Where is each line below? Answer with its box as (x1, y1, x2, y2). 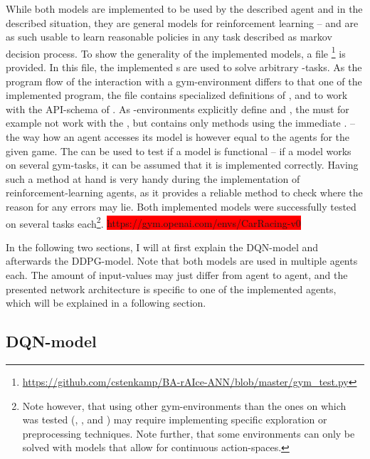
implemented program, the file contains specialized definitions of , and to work (6, 88, 348, 102)
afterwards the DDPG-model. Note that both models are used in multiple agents (6, 253, 358, 268)
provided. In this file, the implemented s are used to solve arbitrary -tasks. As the (6, 60, 362, 75)
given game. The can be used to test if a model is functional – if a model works (6, 143, 351, 158)
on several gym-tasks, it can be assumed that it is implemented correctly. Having (6, 157, 359, 172)
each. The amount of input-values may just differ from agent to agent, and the (6, 268, 348, 282)
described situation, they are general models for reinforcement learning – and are (6, 15, 359, 30)
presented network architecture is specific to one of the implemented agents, (6, 281, 337, 296)
